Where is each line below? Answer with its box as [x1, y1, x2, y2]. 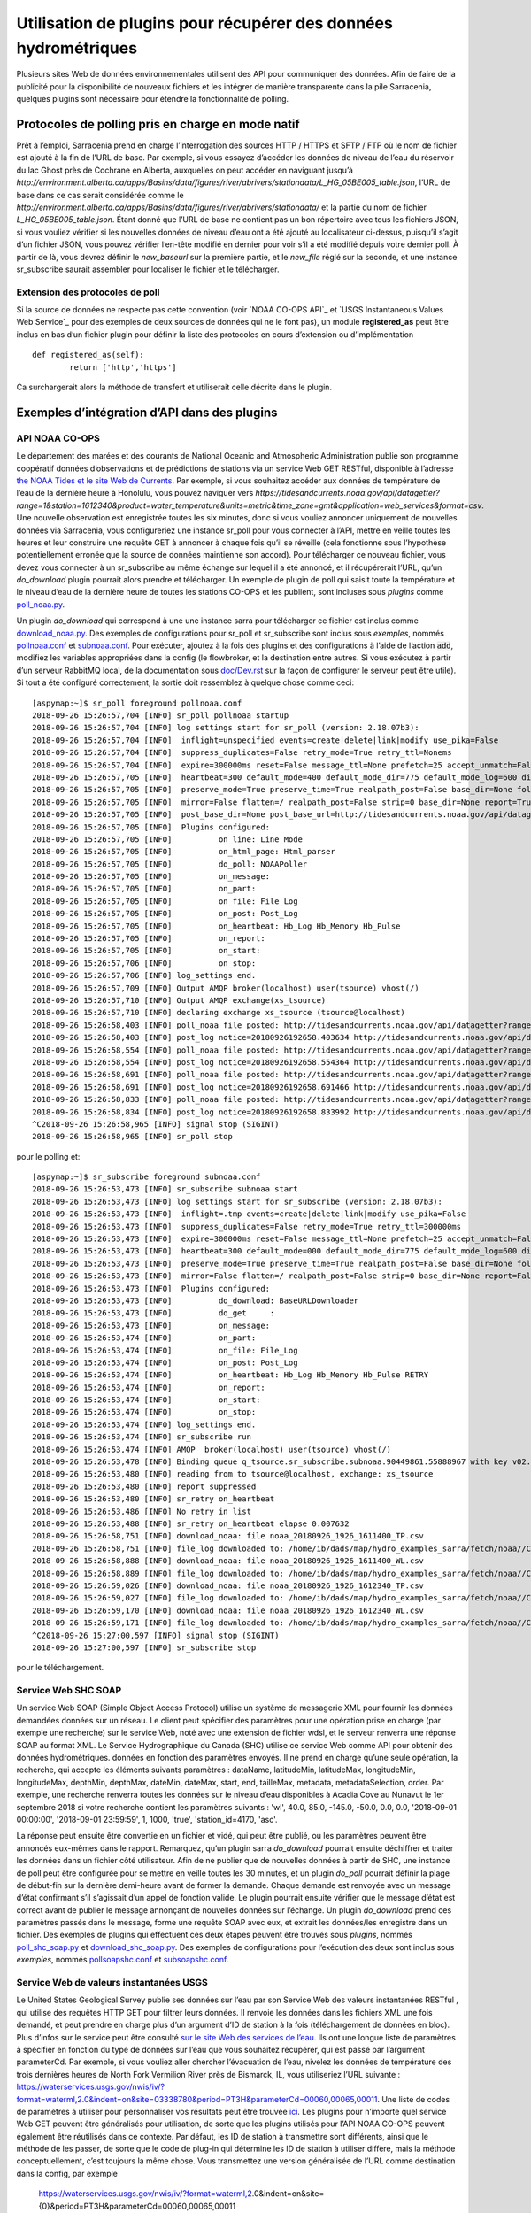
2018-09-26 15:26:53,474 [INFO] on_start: [32, 1395, 261, 1405]
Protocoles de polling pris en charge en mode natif [16, 116, 300, 132]
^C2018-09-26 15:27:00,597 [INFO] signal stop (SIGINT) [32, 1630, 280, 1640]
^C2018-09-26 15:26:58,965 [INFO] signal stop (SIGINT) [32, 1119, 280, 1129]
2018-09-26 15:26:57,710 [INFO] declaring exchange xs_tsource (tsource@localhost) [32, 1007, 406, 1018]
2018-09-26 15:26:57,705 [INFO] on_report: [32, 934, 265, 944]
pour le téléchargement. [16, 1662, 104, 1673]
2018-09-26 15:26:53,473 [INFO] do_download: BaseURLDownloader [32, 1295, 359, 1306]
